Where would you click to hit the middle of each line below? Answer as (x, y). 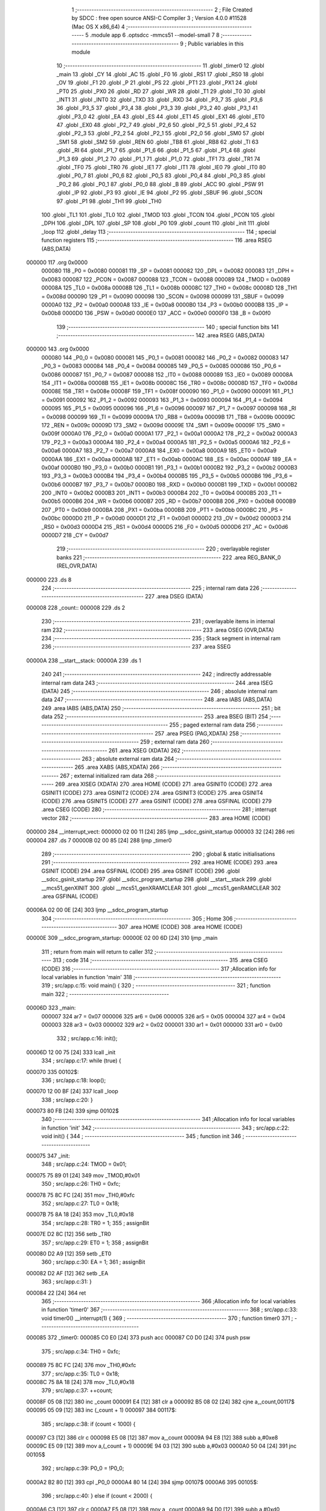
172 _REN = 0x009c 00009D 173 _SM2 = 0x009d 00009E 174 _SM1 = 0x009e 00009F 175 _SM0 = (163, 425)
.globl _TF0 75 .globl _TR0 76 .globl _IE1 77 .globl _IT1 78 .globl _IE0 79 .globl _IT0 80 (161, 167)
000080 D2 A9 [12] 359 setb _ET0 (69, 1254)
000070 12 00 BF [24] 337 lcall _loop (72, 1092)
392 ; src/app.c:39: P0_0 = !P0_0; (83, 1468)
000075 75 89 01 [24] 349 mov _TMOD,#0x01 (83, 1175)
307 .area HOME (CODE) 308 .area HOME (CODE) (180, 927)
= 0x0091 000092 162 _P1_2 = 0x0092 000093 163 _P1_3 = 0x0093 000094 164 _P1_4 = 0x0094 (162, 400)
